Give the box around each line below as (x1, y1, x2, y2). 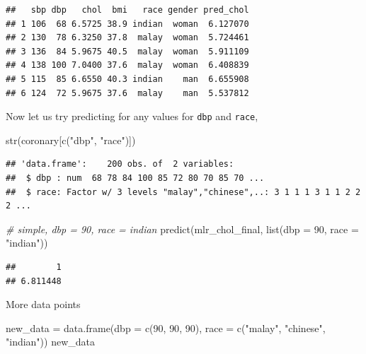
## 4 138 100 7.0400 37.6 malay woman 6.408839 (6, 60, 249, 71)
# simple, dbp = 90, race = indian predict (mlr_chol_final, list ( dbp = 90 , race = (6, 221, 359, 236)
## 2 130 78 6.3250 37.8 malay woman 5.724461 (6, 33, 249, 43)
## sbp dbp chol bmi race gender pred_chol (6, 5, 249, 15)
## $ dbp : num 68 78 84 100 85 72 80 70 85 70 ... (6, 173, 265, 183)
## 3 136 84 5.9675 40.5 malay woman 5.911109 (6, 46, 249, 57)
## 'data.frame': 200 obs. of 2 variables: (6, 159, 234, 170)
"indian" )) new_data (6, 334, 96, 349)
